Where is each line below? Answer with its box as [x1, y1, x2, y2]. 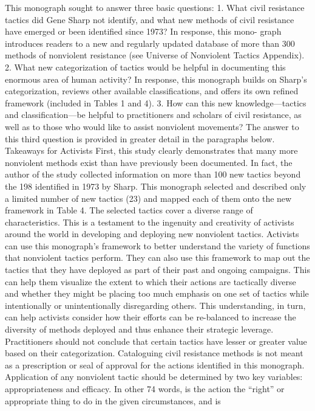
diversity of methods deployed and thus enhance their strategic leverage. [5, 323, 274, 336]
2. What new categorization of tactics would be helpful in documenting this [5, 60, 286, 73]
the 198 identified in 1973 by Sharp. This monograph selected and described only [5, 179, 307, 192]
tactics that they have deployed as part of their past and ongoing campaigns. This [5, 263, 310, 276]
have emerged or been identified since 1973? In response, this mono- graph [5, 25, 282, 38]
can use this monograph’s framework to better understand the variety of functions [5, 239, 310, 252]
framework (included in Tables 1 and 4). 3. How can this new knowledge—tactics [5, 96, 307, 109]
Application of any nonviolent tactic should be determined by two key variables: [5, 370, 303, 383]
